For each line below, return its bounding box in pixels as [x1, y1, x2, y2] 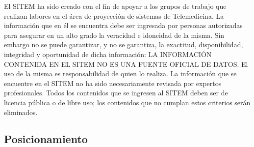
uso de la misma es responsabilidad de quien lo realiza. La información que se [4, 68, 237, 79]
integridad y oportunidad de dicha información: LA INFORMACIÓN [4, 49, 212, 59]
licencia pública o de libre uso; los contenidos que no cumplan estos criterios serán [4, 97, 251, 107]
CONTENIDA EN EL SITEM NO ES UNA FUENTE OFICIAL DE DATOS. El [4, 59, 248, 69]
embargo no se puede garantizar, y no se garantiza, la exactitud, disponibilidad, [4, 39, 243, 50]
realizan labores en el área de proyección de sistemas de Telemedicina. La [4, 10, 224, 21]
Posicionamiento [4, 131, 88, 146]
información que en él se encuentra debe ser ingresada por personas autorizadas [4, 20, 243, 30]
